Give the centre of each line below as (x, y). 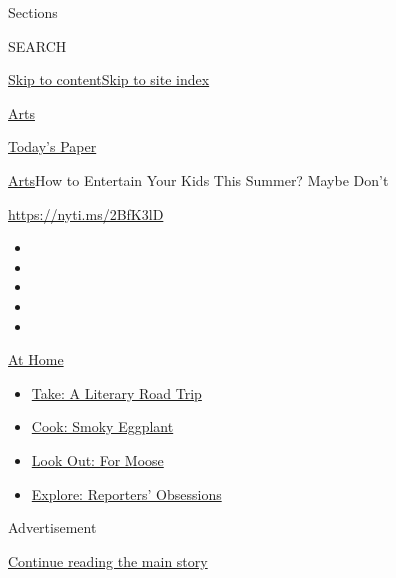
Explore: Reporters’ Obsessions (126, 493)
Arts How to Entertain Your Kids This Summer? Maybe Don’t (198, 179)
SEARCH (37, 45)
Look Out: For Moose (97, 459)
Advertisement (52, 527)
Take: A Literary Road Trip (116, 392)
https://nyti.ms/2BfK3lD (86, 213)
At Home (36, 359)
